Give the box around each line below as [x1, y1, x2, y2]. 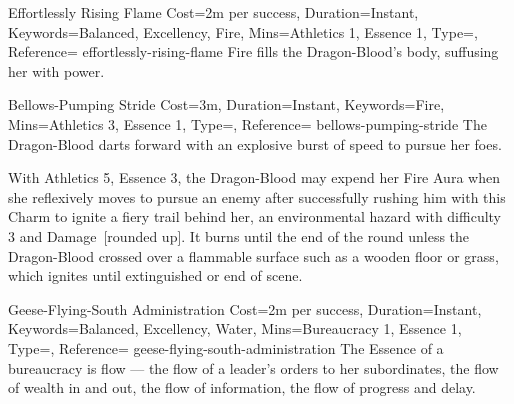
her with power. [8, 60, 105, 81]
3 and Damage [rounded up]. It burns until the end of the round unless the [8, 225, 470, 246]
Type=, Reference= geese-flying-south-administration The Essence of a [8, 337, 444, 358]
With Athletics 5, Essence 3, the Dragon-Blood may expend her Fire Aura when [8, 167, 500, 188]
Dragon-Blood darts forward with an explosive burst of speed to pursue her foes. [8, 133, 502, 154]
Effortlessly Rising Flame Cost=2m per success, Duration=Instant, [8, 2, 419, 22]
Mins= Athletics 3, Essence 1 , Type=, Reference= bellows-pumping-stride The [8, 113, 487, 134]
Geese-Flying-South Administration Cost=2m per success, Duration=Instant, [8, 298, 482, 319]
